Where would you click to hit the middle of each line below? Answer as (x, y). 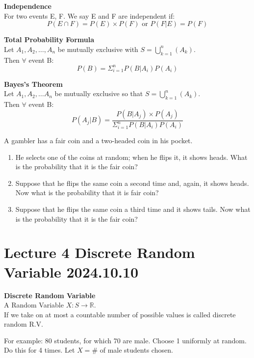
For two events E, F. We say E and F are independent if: (89, 15)
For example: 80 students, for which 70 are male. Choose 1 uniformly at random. (125, 340)
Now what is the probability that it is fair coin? (87, 192)
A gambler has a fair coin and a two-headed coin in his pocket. (98, 141)
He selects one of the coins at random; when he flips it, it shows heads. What (131, 157)
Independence (28, 6)
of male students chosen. (136, 350)
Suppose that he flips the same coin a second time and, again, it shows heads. (132, 183)
